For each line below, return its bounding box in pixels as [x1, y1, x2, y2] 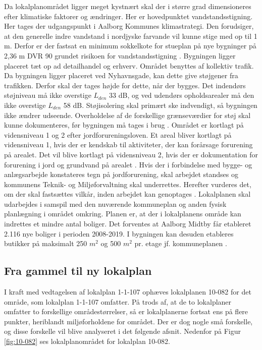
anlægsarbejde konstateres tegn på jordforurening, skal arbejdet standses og [4, 169, 238, 180]
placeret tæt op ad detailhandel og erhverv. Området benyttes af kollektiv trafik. [4, 60, 254, 71]
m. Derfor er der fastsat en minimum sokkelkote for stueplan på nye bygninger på [4, 40, 256, 51]
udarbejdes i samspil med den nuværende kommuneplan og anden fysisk [4, 198, 227, 209]
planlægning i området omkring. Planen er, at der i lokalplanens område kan [4, 208, 241, 219]
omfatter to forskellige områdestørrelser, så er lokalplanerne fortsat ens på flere [4, 306, 248, 317]
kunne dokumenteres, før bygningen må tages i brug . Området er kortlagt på [4, 120, 244, 130]
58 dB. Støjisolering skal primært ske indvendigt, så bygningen [63, 99, 257, 110]
